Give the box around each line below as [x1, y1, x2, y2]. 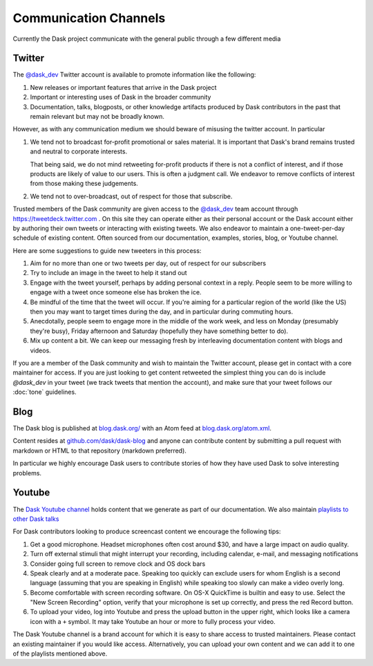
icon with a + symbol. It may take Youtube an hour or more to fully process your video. [30, 617, 276, 625]
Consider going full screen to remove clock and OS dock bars [30, 560, 206, 568]
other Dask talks [12, 515, 59, 523]
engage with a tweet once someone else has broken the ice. [30, 288, 202, 296]
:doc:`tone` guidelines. [12, 388, 77, 397]
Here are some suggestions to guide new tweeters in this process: [12, 246, 202, 255]
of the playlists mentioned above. [12, 649, 108, 658]
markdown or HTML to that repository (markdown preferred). [12, 446, 186, 455]
